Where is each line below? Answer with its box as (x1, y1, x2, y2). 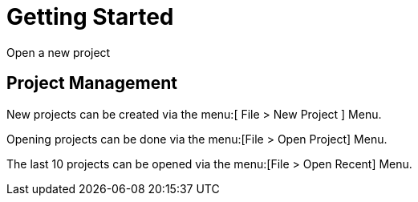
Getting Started (6, 3, 174, 30)
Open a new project (6, 45, 111, 59)
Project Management (6, 73, 177, 94)
